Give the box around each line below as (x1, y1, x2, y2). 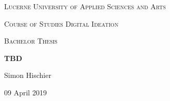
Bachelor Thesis (4, 35, 58, 46)
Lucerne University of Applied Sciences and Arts (4, 1, 166, 11)
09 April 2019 (4, 87, 47, 97)
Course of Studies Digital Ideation (4, 18, 119, 29)
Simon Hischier (4, 70, 51, 80)
